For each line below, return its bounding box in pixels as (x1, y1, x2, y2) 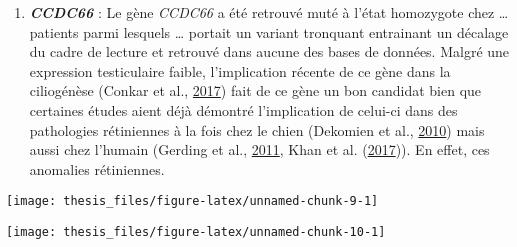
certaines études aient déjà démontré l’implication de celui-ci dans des (29, 99, 458, 120)
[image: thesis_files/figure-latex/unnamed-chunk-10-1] (6, 225, 386, 239)
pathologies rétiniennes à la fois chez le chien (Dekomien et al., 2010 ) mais (29, 119, 485, 140)
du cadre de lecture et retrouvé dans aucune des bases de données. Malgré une (29, 41, 510, 62)
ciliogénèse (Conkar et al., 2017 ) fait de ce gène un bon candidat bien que (29, 80, 482, 101)
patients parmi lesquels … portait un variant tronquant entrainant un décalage (29, 21, 509, 42)
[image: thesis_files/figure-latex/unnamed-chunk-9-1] (6, 194, 379, 209)
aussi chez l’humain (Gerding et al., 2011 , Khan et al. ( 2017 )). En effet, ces (29, 139, 490, 160)
